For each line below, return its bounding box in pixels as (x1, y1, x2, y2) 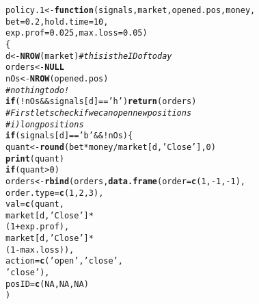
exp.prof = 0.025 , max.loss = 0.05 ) (5, 28, 148, 38)
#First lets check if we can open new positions (5, 107, 192, 118)
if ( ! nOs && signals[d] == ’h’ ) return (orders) (5, 97, 197, 107)
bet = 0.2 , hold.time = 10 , (5, 16, 109, 27)
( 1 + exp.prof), (5, 222, 70, 232)
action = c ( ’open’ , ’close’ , (5, 256, 123, 266)
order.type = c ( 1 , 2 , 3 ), (5, 188, 104, 198)
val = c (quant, (5, 199, 64, 210)
